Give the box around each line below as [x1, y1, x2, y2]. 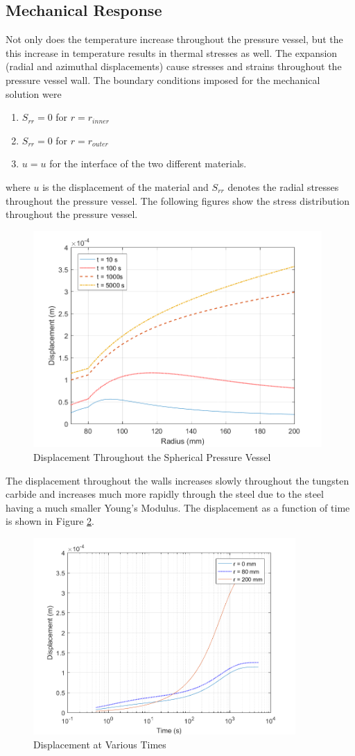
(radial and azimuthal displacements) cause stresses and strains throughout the [6, 59, 342, 74]
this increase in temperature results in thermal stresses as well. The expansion [6, 45, 338, 60]
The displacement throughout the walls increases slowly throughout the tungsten [6, 473, 349, 487]
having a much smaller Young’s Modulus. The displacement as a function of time [6, 500, 350, 514]
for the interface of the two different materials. [49, 156, 247, 171]
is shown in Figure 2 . [6, 514, 94, 528]
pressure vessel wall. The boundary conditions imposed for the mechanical [6, 72, 320, 87]
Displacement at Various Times [33, 737, 166, 751]
